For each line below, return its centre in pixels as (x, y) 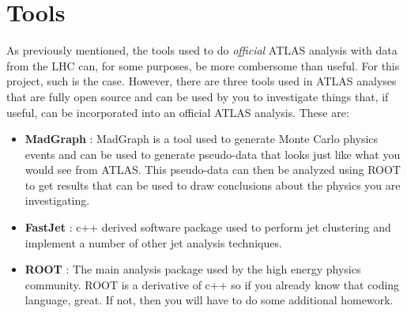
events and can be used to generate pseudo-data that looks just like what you (213, 154)
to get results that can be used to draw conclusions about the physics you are (213, 185)
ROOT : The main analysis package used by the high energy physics (193, 269)
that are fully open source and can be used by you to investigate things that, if (198, 96)
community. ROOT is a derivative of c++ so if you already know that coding (212, 284)
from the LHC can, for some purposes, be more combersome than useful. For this (203, 65)
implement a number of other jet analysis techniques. (153, 242)
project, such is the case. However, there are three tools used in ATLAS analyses (202, 81)
